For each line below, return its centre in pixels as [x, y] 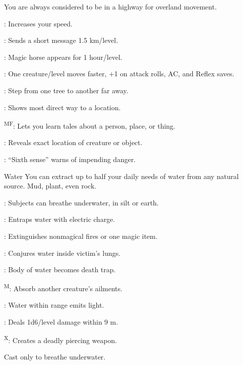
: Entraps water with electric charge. [60, 219]
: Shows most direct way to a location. [62, 107]
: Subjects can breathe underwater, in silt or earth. [81, 202]
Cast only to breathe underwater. [55, 357]
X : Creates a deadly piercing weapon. [61, 339]
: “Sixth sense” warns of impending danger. [70, 159]
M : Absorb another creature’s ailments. [63, 287]
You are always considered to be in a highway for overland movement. [111, 6]
